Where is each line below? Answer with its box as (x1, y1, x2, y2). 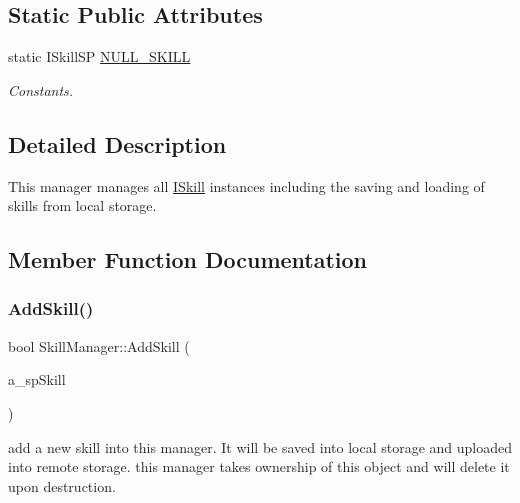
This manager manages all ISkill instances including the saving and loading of (8, 175, 485, 196)
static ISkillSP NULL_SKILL (8, 46, 191, 67)
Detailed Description (8, 128, 227, 159)
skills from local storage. (8, 195, 157, 216)
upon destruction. (8, 475, 116, 496)
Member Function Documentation (8, 244, 368, 275)
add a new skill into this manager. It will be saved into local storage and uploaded (8, 436, 512, 457)
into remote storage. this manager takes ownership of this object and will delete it (8, 456, 510, 477)
